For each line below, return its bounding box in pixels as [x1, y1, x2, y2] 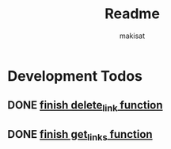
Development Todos [7, 67, 143, 85]
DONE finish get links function [7, 128, 153, 143]
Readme [104, 5, 160, 23]
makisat [119, 31, 146, 40]
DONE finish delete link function [7, 98, 163, 114]
